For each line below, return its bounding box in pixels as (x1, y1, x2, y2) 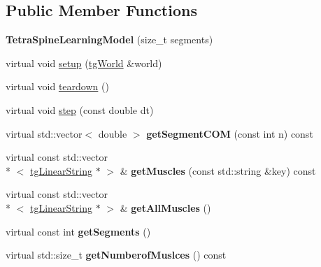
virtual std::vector (6, 126, 83, 140)
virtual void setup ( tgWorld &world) (6, 55, 162, 70)
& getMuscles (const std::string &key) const (120, 163, 316, 178)
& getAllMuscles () (120, 200, 211, 215)
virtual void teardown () (6, 79, 109, 94)
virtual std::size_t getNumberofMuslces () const (6, 247, 227, 262)
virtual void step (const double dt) (6, 102, 154, 117)
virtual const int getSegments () (6, 224, 151, 238)
